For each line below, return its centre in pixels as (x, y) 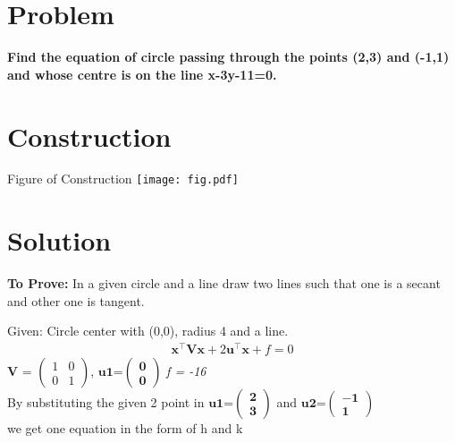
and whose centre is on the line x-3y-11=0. (142, 74)
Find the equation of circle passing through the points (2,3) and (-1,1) (228, 57)
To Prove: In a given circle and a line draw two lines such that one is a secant (224, 283)
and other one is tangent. (76, 300)
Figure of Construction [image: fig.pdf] (123, 179)
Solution (59, 240)
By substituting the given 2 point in (106, 402)
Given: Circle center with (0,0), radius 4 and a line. (148, 331)
